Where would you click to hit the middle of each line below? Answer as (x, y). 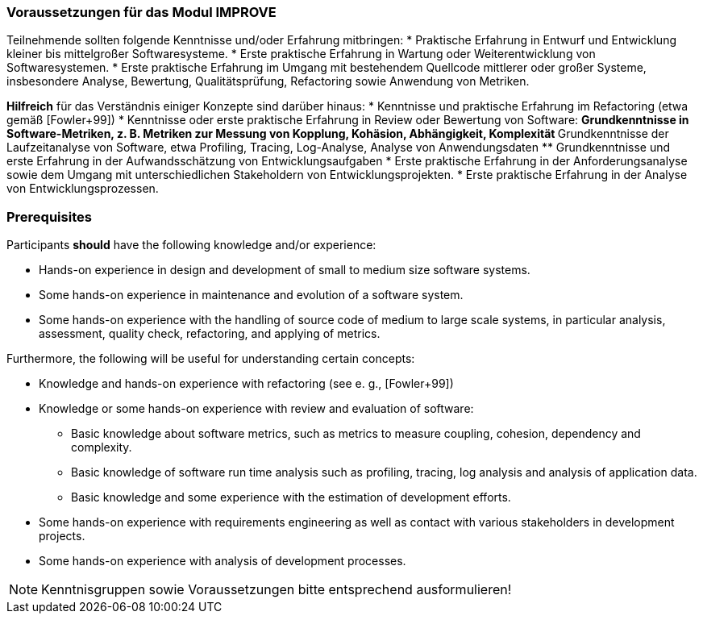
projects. (62, 536)
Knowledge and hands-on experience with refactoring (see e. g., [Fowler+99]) (246, 384)
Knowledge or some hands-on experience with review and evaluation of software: (256, 409)
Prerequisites (49, 216)
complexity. (102, 447)
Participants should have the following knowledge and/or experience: (191, 245)
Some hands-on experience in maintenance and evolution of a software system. (251, 295)
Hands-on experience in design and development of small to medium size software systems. (285, 270)
